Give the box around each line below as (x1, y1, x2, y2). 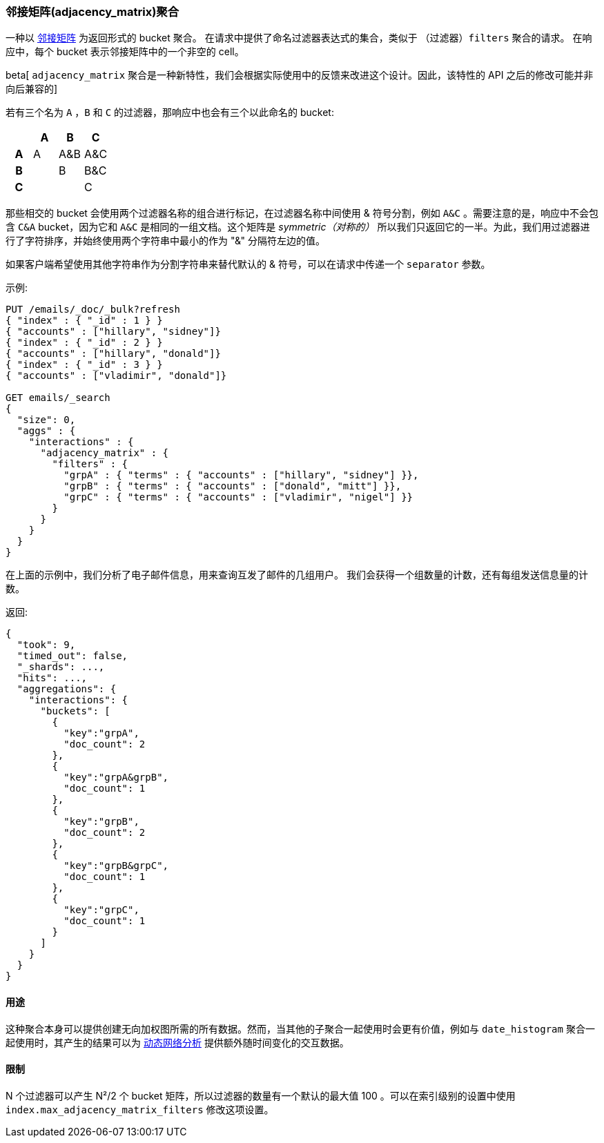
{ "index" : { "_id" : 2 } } (6, 337, 163, 349)
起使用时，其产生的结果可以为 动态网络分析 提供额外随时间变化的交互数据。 (6, 1036, 349, 1048)
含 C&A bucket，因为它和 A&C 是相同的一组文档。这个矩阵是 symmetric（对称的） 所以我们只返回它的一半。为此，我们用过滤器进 (6, 221, 590, 233)
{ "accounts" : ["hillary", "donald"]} (6, 348, 221, 360)
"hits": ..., (17, 672, 88, 684)
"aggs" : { (17, 425, 76, 437)
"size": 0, (17, 414, 76, 426)
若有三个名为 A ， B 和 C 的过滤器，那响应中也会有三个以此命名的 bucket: (6, 106, 334, 119)
